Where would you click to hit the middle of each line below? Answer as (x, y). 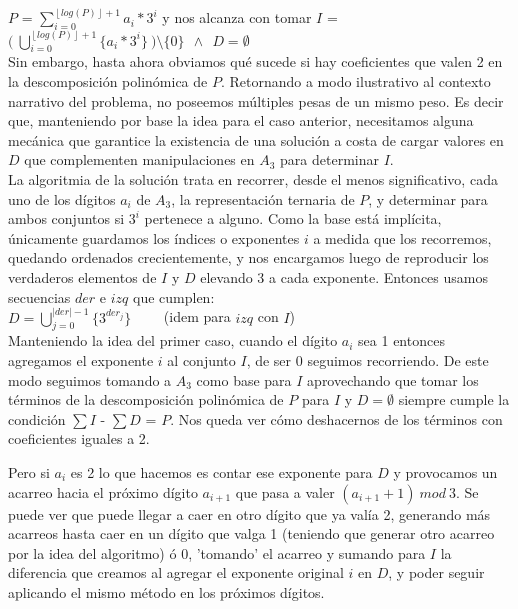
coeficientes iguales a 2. (79, 438)
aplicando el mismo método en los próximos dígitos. (166, 591)
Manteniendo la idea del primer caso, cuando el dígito (173, 340)
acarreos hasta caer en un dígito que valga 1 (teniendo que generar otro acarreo (251, 533)
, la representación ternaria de (263, 198)
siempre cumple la (454, 399)
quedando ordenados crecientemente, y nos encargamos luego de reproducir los (248, 257)
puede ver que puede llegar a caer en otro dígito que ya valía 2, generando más (249, 513)
